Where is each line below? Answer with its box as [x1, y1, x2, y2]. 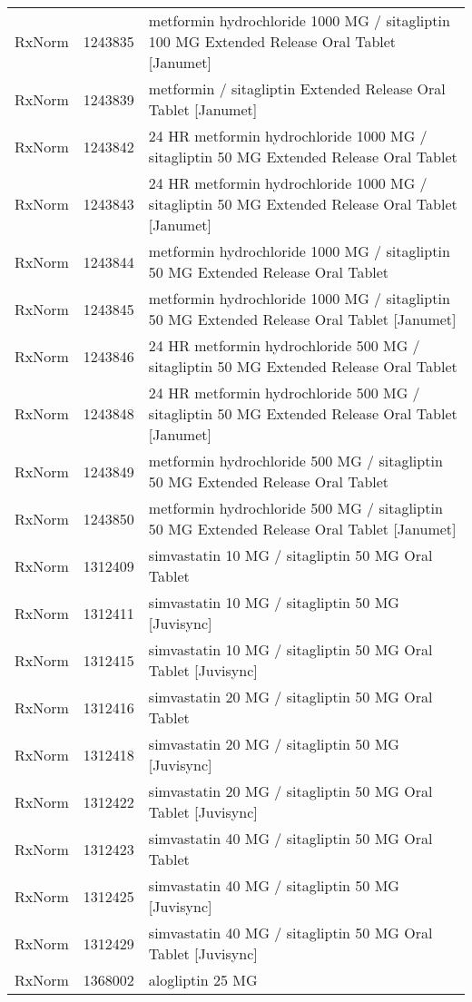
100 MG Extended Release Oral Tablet [148, 31, 397, 52]
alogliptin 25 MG [148, 969, 258, 990]
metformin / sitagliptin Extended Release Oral [148, 78, 446, 99]
